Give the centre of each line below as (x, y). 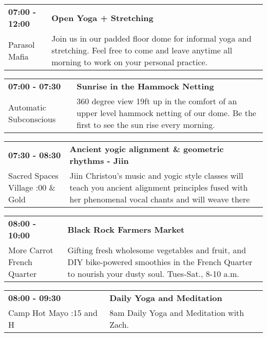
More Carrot (31, 250)
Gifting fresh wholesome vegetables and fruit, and (157, 250)
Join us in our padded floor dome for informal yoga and (151, 38)
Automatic (27, 107)
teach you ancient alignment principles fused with (159, 187)
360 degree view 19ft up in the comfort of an (157, 101)
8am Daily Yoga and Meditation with (177, 313)
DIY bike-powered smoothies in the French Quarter (160, 262)
